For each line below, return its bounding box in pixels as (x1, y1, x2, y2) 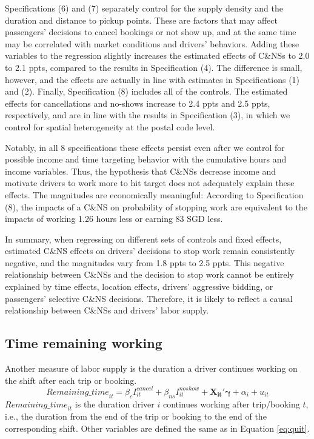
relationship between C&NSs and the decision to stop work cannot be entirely (5, 268, 294, 281)
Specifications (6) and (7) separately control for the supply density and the (5, 2, 283, 14)
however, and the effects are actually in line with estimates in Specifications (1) (5, 73, 300, 85)
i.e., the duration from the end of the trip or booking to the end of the (5, 410, 267, 423)
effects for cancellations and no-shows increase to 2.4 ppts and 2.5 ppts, (5, 96, 270, 109)
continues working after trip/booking (162, 397, 300, 410)
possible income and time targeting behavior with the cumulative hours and (5, 153, 287, 166)
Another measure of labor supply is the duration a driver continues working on (5, 362, 298, 375)
